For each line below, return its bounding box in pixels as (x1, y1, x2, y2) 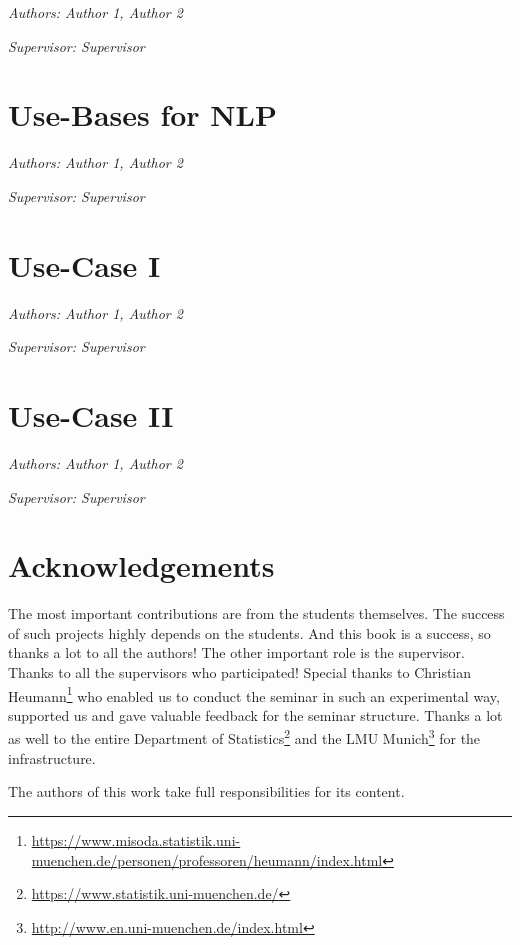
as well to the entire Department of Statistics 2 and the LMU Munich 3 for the (8, 725, 481, 749)
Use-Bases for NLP (8, 94, 277, 135)
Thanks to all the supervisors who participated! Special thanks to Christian (8, 662, 472, 683)
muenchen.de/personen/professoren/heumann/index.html (31, 849, 383, 870)
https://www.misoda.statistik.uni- (31, 829, 241, 850)
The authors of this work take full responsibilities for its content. (8, 781, 405, 802)
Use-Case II (8, 395, 174, 435)
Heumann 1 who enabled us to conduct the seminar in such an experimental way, (8, 682, 500, 706)
